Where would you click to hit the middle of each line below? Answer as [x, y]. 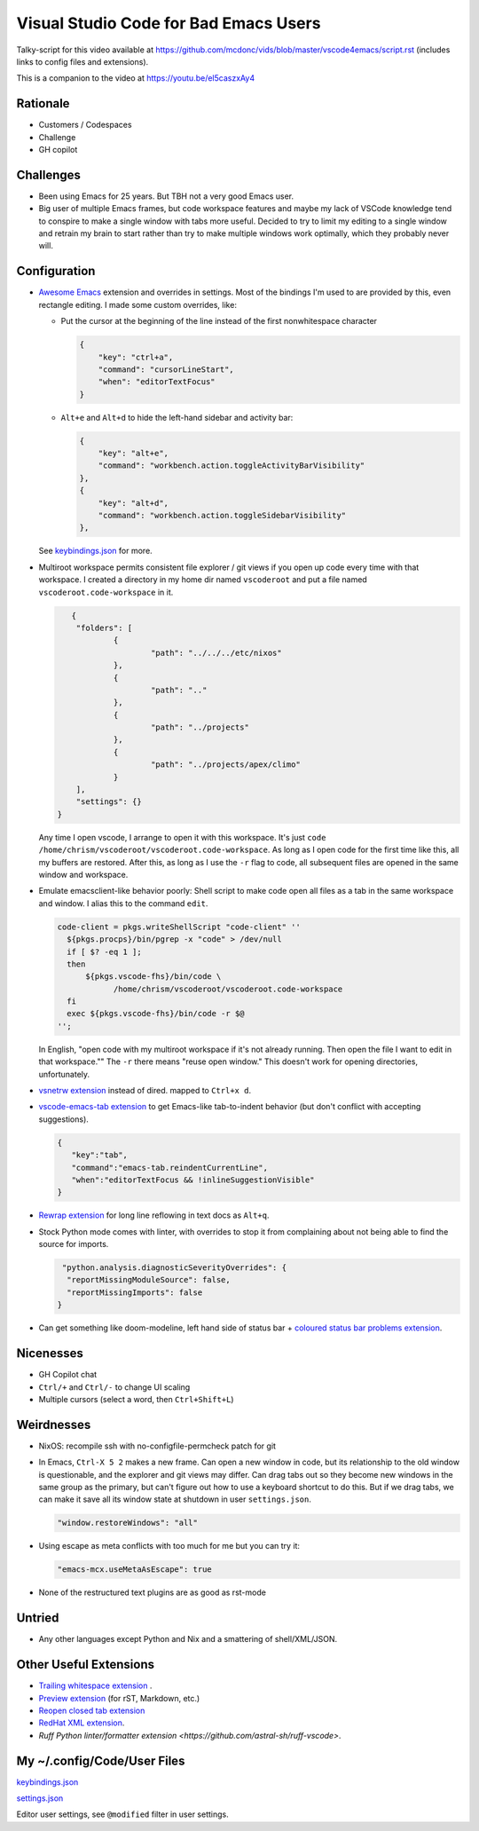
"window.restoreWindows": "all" [128, 1523]
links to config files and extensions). [82, 61]
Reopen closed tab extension [92, 1710]
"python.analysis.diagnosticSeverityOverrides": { [175, 1268]
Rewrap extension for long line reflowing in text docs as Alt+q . [154, 1215]
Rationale [43, 103]
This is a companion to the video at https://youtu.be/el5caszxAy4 [136, 78]
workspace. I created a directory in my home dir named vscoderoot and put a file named [203, 580]
